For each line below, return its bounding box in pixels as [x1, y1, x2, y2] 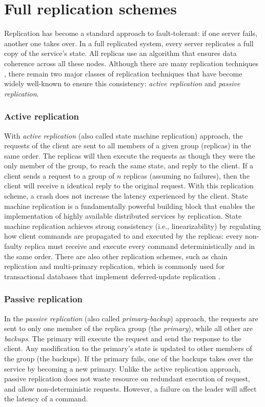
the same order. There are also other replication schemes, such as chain [4, 250, 228, 261]
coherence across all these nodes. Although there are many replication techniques [4, 57, 258, 68]
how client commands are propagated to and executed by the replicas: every [4, 230, 243, 241]
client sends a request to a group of [4, 170, 115, 181]
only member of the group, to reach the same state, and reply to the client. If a [4, 160, 253, 171]
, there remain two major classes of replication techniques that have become [4, 68, 242, 79]
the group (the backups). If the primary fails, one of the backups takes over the [4, 353, 253, 363]
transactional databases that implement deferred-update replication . [4, 270, 220, 281]
